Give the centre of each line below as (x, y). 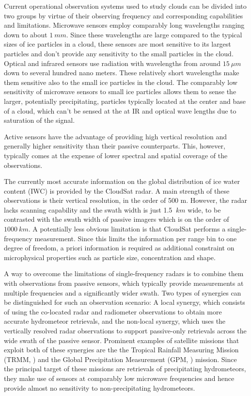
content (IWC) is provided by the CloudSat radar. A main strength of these (117, 190)
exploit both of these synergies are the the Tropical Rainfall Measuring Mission (121, 350)
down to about (26, 34)
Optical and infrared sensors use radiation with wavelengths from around (112, 63)
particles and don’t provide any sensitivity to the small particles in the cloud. (119, 53)
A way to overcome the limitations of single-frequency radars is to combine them (124, 273)
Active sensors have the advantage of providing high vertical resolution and (116, 136)
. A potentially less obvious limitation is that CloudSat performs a (127, 229)
